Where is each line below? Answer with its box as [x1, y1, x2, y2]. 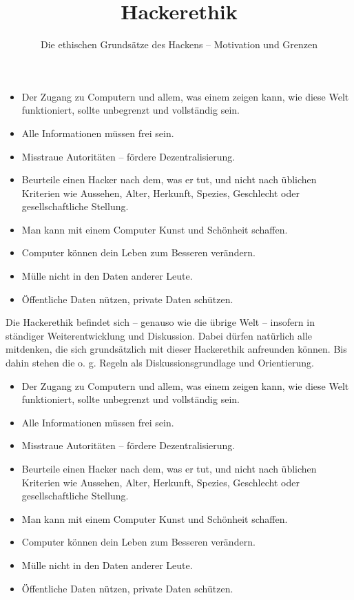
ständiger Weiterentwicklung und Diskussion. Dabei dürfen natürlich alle [6, 328, 313, 342]
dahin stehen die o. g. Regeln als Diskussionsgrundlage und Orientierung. [6, 355, 314, 370]
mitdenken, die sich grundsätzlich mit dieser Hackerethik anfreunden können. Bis [6, 342, 347, 356]
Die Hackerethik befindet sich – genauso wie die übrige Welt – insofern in [6, 315, 315, 329]
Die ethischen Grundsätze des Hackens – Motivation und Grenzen [40, 37, 318, 52]
